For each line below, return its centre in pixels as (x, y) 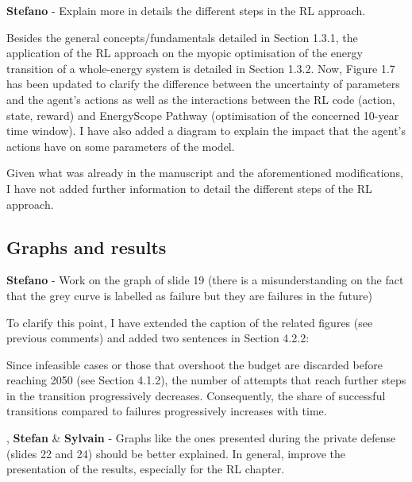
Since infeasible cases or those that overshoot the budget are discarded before (194, 364)
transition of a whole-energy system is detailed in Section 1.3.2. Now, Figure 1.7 (201, 68)
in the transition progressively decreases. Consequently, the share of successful (196, 395)
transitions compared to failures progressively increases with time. (167, 411)
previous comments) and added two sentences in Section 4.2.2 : (158, 338)
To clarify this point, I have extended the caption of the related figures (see (190, 322)
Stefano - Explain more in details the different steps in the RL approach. (186, 10)
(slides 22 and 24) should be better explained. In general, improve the (176, 453)
